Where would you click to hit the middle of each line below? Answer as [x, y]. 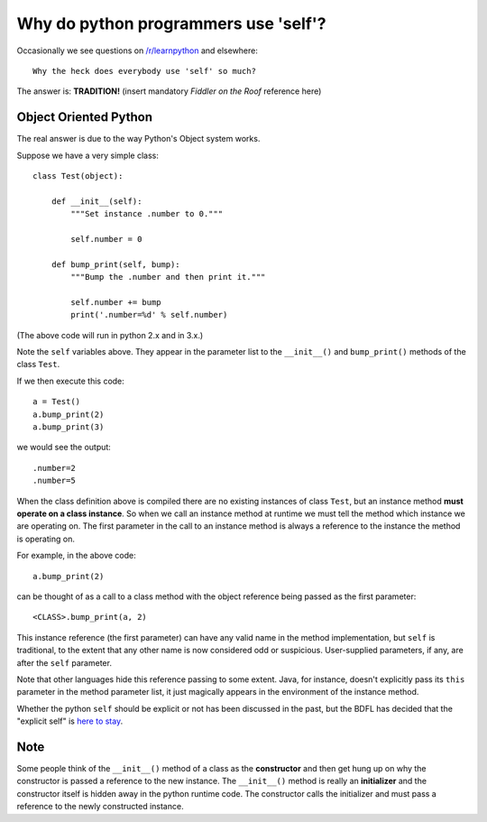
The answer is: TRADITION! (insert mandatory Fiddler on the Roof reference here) [169, 91]
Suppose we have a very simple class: [88, 155]
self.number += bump [116, 302]
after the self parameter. [64, 662]
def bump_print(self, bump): [115, 264]
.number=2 [54, 468]
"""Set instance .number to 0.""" [147, 214]
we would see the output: [64, 448]
